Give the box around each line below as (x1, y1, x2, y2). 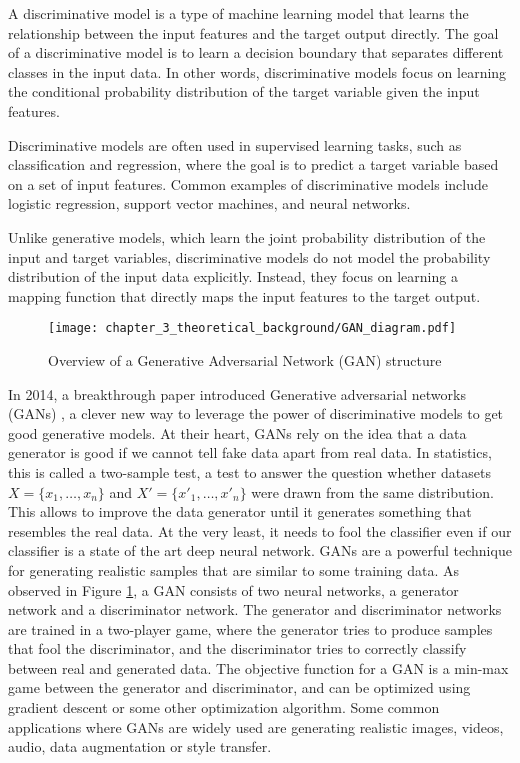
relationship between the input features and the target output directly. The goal (8, 22, 499, 43)
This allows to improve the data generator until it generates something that (8, 501, 472, 522)
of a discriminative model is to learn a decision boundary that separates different (8, 42, 504, 63)
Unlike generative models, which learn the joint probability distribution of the (8, 226, 486, 247)
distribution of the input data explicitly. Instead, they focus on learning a (8, 266, 458, 287)
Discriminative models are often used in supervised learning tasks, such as (8, 134, 462, 155)
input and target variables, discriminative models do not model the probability (8, 246, 491, 267)
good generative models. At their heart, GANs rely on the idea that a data (8, 422, 467, 443)
